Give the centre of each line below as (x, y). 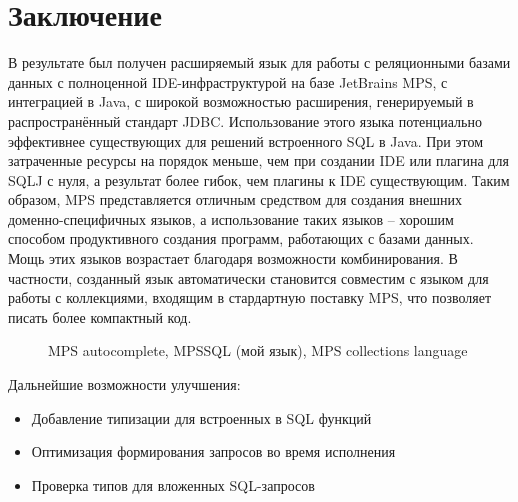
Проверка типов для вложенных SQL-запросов (173, 484)
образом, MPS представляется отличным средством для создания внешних (235, 199)
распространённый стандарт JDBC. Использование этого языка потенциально (245, 120)
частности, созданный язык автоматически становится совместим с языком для (248, 277)
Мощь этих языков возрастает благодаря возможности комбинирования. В (233, 258)
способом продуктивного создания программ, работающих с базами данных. (241, 238)
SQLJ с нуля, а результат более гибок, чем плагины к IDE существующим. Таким (259, 179)
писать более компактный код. (100, 316)
